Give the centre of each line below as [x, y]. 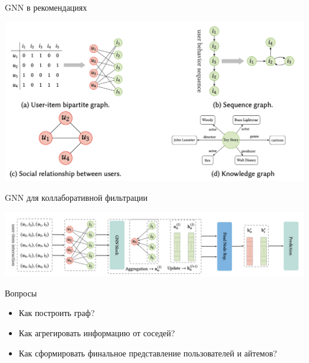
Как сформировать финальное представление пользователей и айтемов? [148, 353]
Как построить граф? [57, 313]
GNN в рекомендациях [46, 7]
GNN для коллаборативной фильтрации [76, 198]
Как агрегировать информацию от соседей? [97, 333]
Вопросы [21, 293]
